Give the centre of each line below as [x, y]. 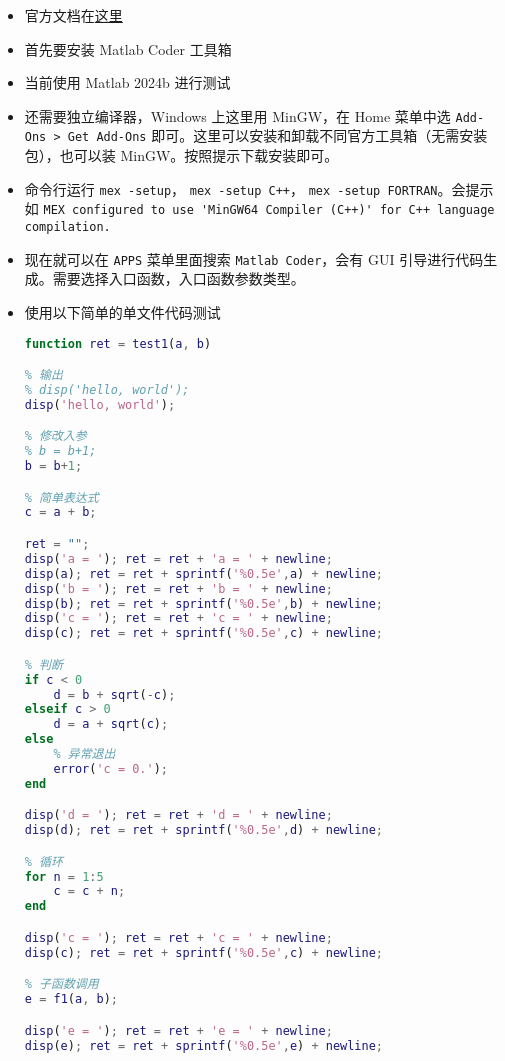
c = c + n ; [89, 891]
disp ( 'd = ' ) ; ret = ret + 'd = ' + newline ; [178, 815]
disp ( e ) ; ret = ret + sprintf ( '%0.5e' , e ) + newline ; [204, 1045]
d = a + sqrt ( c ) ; [111, 724]
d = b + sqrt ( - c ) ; [114, 694]
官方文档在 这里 [73, 15]
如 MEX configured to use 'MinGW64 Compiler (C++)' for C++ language [259, 208]
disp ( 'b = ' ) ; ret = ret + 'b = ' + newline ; [178, 588]
